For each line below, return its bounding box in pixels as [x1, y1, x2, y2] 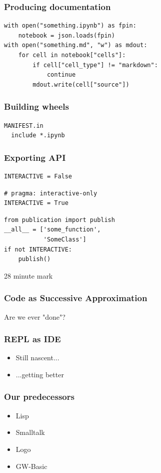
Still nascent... [15, 352, 59, 363]
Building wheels [4, 100, 69, 113]
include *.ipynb [11, 132, 65, 139]
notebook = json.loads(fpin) [18, 32, 115, 39]
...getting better [15, 369, 64, 379]
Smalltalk [15, 427, 45, 437]
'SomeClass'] [43, 235, 86, 243]
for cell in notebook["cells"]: [18, 52, 126, 59]
